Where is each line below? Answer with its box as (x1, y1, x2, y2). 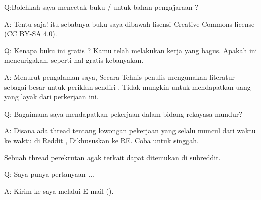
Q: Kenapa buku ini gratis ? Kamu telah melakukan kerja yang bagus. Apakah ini (4, 45, 257, 55)
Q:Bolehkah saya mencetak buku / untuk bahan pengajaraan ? (4, 2, 198, 12)
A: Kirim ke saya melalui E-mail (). (4, 185, 114, 196)
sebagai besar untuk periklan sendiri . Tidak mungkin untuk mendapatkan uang (4, 81, 251, 92)
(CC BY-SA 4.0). (4, 28, 57, 39)
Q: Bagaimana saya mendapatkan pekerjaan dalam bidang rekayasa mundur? (4, 108, 242, 119)
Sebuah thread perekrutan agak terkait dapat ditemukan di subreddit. (4, 152, 221, 162)
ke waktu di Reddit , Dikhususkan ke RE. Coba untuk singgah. (4, 135, 199, 145)
